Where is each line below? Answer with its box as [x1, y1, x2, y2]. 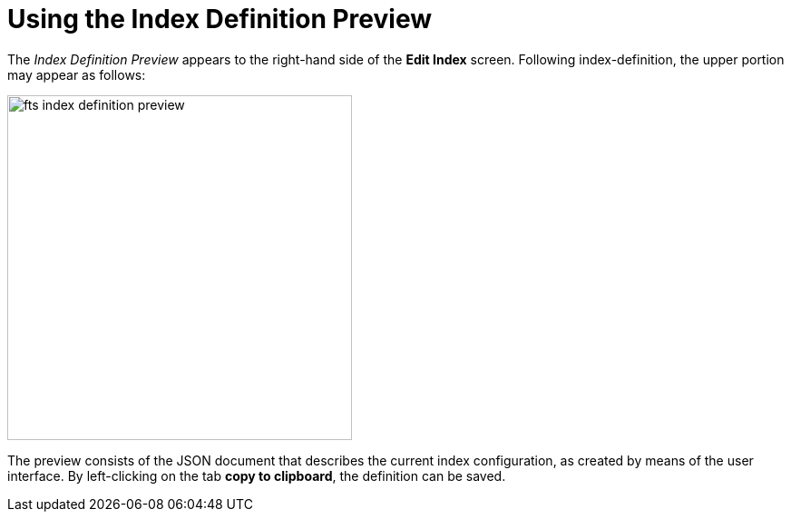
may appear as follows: [7, 66, 146, 83]
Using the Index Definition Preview [7, 4, 432, 34]
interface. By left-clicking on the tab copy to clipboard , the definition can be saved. [7, 467, 506, 484]
